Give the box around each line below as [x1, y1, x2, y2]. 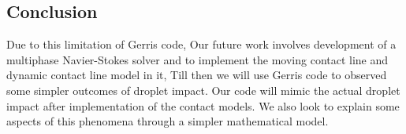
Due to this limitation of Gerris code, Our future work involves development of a [6, 36, 397, 53]
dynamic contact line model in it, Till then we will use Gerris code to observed [6, 67, 387, 83]
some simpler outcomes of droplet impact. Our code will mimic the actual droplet [6, 81, 400, 98]
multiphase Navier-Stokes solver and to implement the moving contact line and [6, 51, 389, 67]
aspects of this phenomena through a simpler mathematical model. [6, 113, 329, 129]
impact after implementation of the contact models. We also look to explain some [6, 97, 400, 114]
